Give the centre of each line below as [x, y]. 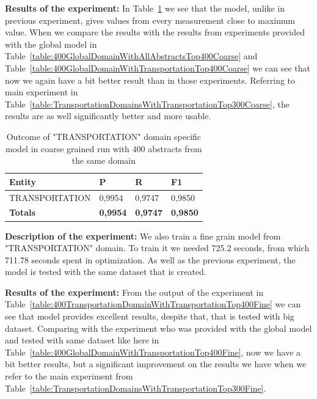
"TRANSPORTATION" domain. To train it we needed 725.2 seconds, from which [157, 248]
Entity [23, 181]
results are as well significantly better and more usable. [108, 116]
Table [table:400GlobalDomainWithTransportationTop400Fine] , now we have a [153, 352]
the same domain [104, 160]
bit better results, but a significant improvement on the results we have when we [156, 364]
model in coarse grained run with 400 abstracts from [104, 148]
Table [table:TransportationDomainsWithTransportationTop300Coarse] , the [147, 104]
